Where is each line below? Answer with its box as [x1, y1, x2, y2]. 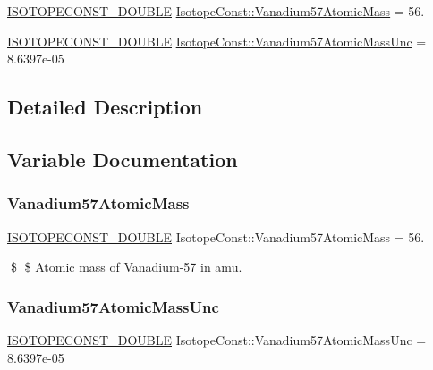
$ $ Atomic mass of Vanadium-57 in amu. [10, 257, 242, 276]
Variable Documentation [7, 145, 238, 172]
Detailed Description [7, 93, 203, 121]
